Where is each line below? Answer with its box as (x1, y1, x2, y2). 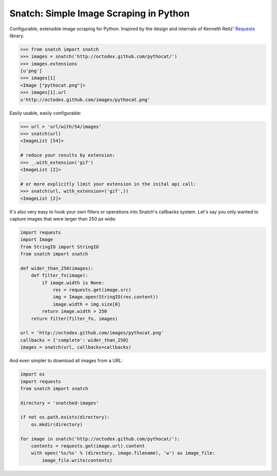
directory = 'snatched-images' (20, 400, 100, 406)
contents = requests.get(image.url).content (31, 443, 145, 449)
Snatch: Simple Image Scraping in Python (9, 8, 190, 19)
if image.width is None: (42, 280, 105, 286)
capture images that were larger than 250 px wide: (9, 215, 116, 222)
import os (20, 371, 45, 377)
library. (9, 32, 25, 38)
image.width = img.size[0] (52, 301, 121, 307)
